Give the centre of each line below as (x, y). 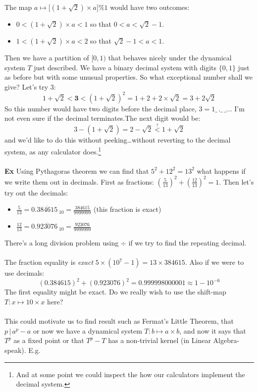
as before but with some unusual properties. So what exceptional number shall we (129, 77)
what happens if (221, 171)
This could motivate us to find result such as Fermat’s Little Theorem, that (119, 321)
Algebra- (226, 340)
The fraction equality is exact (49, 262)
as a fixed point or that (49, 340)
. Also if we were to (214, 262)
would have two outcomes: (150, 7)
